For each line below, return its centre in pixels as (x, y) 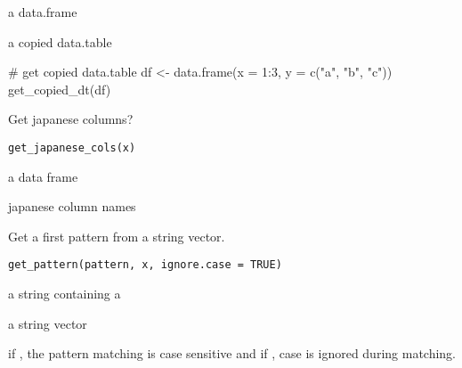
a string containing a (65, 294)
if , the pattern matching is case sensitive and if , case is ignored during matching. (232, 353)
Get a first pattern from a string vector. (117, 236)
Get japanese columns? (71, 119)
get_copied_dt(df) (60, 89)
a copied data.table (60, 41)
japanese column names (72, 206)
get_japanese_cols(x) (72, 147)
